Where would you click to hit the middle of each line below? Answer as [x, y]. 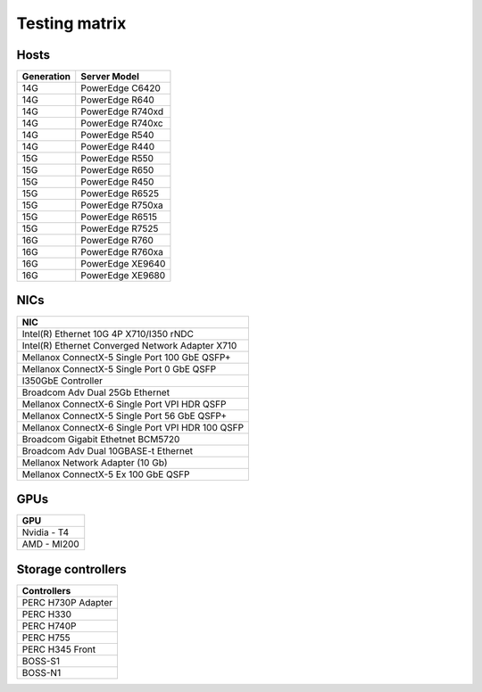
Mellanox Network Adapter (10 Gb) [95, 462]
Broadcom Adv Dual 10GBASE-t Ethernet [108, 450]
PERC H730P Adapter [67, 602]
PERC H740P [49, 626]
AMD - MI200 [50, 544]
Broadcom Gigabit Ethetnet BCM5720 [101, 439]
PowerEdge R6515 [119, 217]
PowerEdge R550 [117, 159]
